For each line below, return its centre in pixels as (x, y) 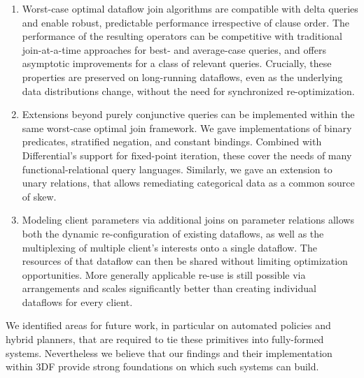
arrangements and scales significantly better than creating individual (169, 288)
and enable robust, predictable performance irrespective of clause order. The (186, 22)
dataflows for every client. (77, 301)
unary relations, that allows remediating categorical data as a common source (188, 183)
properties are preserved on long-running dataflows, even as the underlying (182, 77)
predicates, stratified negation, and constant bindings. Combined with (172, 141)
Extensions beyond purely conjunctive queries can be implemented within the (188, 114)
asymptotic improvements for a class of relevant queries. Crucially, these (177, 63)
